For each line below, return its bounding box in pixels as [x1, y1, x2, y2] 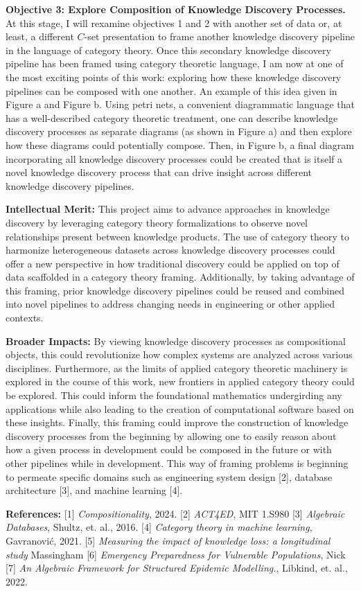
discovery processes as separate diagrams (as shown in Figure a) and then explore [6, 124, 352, 139]
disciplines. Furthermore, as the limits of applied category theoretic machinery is [6, 360, 348, 375]
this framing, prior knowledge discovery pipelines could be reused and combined [6, 283, 344, 297]
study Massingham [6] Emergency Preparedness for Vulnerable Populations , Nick [6, 547, 346, 561]
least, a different [6, 29, 74, 44]
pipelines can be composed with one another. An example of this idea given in [6, 83, 337, 98]
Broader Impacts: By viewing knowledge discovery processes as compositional [6, 333, 346, 348]
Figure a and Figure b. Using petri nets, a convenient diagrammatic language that [6, 97, 355, 112]
